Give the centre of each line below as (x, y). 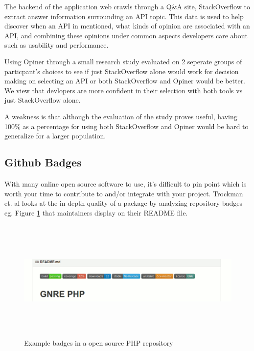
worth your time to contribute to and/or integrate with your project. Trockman (124, 193)
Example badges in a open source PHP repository (99, 342)
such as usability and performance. (57, 45)
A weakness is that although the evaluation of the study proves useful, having (121, 116)
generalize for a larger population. (55, 136)
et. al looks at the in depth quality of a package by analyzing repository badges (124, 203)
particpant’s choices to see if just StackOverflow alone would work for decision (122, 71)
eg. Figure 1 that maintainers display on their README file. (96, 212)
